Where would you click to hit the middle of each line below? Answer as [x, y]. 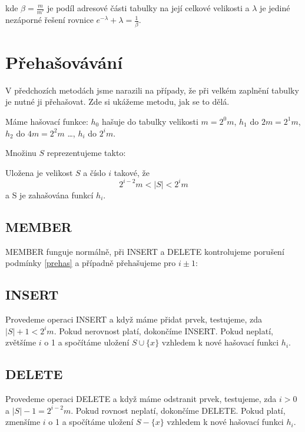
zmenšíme [23, 422]
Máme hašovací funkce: [47, 121]
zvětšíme [21, 342]
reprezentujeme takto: [86, 153]
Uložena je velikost [39, 172]
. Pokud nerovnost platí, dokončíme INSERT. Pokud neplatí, [163, 330]
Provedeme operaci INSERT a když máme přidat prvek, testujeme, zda [134, 319]
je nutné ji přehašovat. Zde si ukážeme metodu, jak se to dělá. [117, 102]
